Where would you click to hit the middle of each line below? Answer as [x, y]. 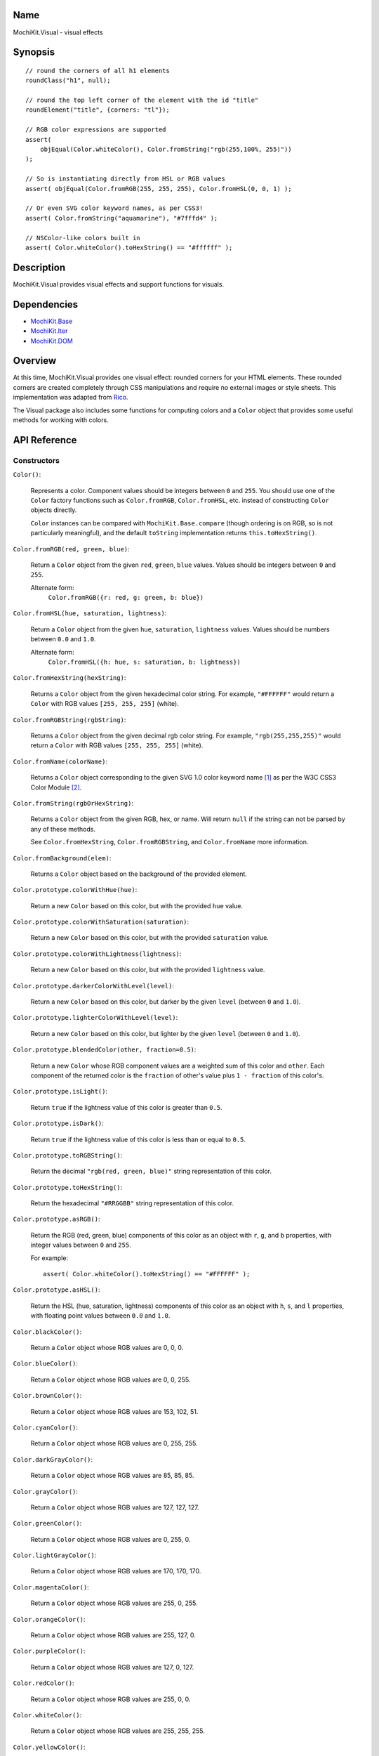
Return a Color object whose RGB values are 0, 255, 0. [111, 1539]
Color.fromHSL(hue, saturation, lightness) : [90, 613]
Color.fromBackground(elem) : [62, 858]
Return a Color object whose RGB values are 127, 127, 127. [115, 1507]
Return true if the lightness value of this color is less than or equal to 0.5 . [138, 1139]
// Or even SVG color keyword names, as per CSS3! [114, 208]
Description [39, 267]
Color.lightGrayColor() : [55, 1555]
